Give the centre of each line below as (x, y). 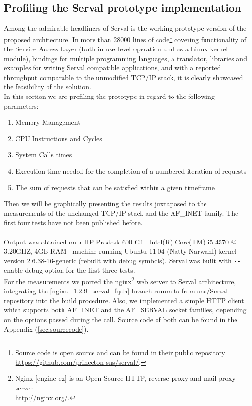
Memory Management (48, 122)
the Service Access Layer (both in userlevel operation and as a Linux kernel (116, 49)
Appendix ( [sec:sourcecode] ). (46, 329)
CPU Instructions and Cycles (59, 138)
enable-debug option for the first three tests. (70, 270)
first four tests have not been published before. (73, 222)
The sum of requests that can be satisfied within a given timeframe (115, 187)
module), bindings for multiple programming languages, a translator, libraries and (126, 58)
